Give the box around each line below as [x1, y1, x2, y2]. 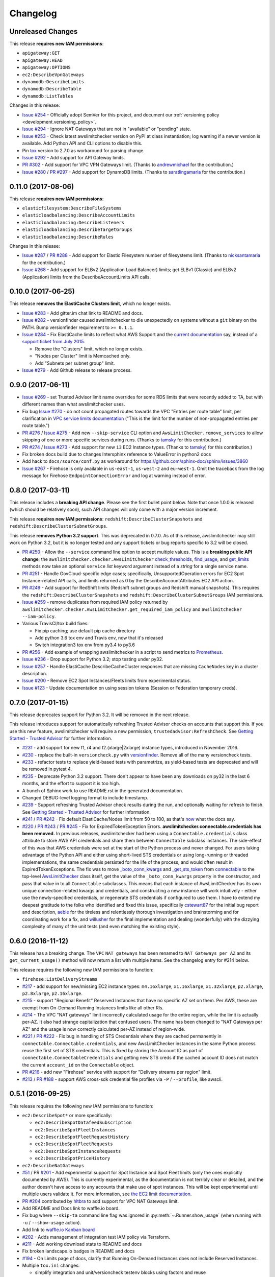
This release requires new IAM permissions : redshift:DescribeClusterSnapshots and [9, 516, 203, 522]
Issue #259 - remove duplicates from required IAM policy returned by [22, 599, 168, 605]
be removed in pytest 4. [22, 766, 72, 772]
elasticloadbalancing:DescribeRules [22, 234, 114, 240]
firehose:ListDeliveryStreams [22, 976, 98, 982]
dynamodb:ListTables [22, 93, 74, 99]
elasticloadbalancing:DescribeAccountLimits [22, 212, 135, 218]
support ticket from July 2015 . [22, 339, 85, 345]
